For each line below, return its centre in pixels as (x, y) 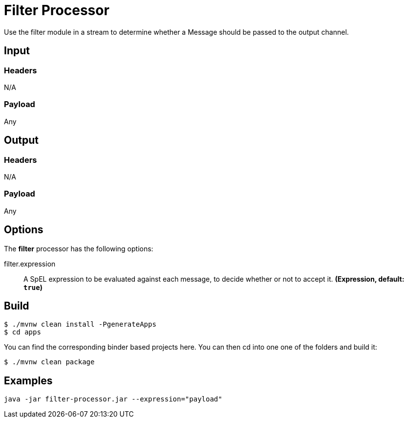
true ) (33, 287)
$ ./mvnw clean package (49, 362)
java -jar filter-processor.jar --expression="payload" (113, 399)
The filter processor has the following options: (79, 248)
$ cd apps (22, 332)
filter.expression (30, 264)
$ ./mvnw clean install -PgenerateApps (80, 324)
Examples (28, 380)
